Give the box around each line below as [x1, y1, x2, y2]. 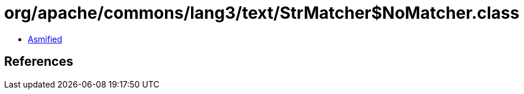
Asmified [28, 33, 63, 44]
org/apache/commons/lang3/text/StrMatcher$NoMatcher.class [4, 3, 520, 23]
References [4, 54, 73, 69]
